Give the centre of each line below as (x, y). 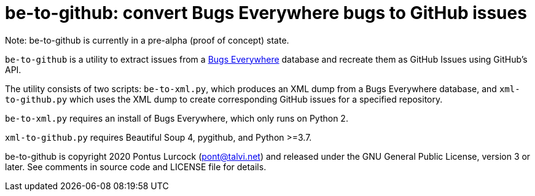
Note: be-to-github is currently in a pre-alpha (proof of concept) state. (147, 40)
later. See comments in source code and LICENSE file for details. (136, 167)
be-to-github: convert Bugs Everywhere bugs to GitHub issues (266, 13)
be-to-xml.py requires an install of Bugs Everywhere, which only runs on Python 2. (177, 118)
